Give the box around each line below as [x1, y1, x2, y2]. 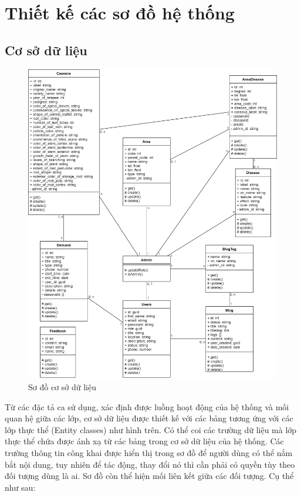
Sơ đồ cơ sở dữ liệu [28, 381, 96, 393]
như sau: [5, 481, 36, 493]
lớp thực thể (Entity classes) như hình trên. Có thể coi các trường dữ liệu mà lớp [5, 423, 297, 435]
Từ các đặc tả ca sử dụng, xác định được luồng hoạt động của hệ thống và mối [5, 400, 289, 413]
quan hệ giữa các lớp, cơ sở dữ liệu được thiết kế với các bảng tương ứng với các [5, 412, 293, 424]
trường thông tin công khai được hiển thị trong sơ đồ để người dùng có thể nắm [5, 447, 293, 459]
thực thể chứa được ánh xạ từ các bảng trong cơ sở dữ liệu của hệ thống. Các [5, 435, 284, 447]
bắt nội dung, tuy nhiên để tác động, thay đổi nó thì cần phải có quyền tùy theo [5, 458, 295, 470]
